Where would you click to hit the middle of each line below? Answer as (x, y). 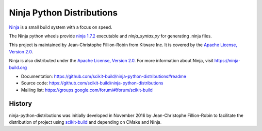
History (21, 104)
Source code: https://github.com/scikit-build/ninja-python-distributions (92, 83)
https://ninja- (227, 61)
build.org (18, 67)
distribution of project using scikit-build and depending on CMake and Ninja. (85, 122)
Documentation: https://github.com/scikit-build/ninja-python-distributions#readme (104, 76)
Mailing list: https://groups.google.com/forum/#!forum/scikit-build (87, 90)
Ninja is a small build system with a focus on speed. (61, 27)
